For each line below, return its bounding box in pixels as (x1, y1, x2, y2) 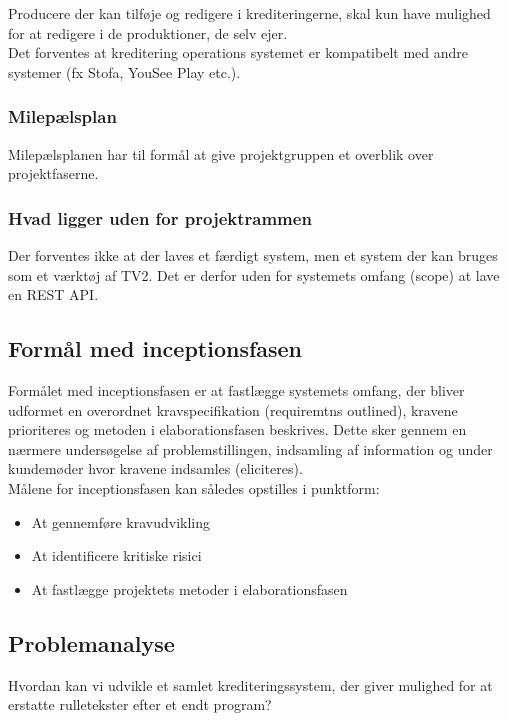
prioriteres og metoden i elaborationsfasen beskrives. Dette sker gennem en (8, 419, 467, 440)
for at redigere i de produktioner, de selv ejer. (8, 22, 288, 43)
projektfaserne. (8, 163, 99, 184)
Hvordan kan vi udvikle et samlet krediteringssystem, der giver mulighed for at (8, 674, 493, 695)
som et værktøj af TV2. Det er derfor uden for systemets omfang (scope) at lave (8, 264, 500, 285)
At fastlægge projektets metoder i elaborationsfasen (31, 578, 348, 599)
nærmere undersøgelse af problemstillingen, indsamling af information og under (8, 438, 493, 459)
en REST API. (8, 284, 99, 305)
